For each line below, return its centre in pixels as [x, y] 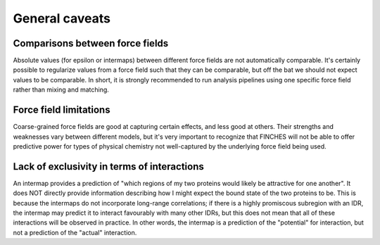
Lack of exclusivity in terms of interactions [108, 167]
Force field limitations [62, 110]
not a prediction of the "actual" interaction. [75, 232]
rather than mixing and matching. [61, 90]
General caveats [62, 18]
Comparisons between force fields [91, 43]
